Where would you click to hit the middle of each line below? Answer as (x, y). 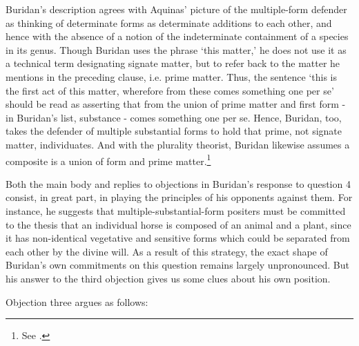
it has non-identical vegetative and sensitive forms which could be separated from (178, 238)
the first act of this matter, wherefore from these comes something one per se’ (170, 90)
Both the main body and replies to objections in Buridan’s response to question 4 (178, 183)
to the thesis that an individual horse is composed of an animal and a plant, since (178, 224)
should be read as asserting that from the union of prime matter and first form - (176, 104)
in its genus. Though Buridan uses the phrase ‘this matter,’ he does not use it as (176, 49)
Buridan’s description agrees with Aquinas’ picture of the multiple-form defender (176, 9)
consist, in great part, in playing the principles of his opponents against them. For (179, 197)
